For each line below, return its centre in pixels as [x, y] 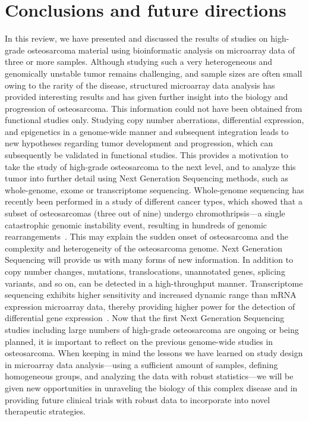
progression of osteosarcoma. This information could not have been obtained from [154, 108]
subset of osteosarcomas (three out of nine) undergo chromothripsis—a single [145, 213]
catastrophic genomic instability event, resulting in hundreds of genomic [136, 224]
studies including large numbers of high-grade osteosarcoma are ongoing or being [152, 329]
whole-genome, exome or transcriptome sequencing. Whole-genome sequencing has [154, 189]
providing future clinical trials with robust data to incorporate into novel [138, 399]
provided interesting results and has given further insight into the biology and [146, 97]
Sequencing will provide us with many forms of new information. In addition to [149, 260]
